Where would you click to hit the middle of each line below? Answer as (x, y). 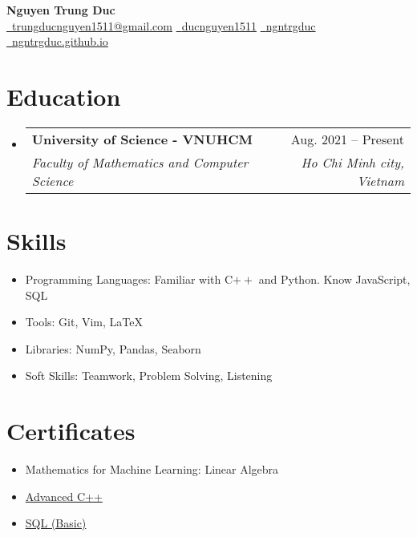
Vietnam (380, 180)
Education (64, 96)
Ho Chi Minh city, (352, 162)
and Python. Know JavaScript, (334, 279)
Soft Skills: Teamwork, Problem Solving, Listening (149, 375)
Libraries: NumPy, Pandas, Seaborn (113, 348)
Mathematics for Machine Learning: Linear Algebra (152, 469)
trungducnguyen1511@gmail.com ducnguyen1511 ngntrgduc (164, 25)
